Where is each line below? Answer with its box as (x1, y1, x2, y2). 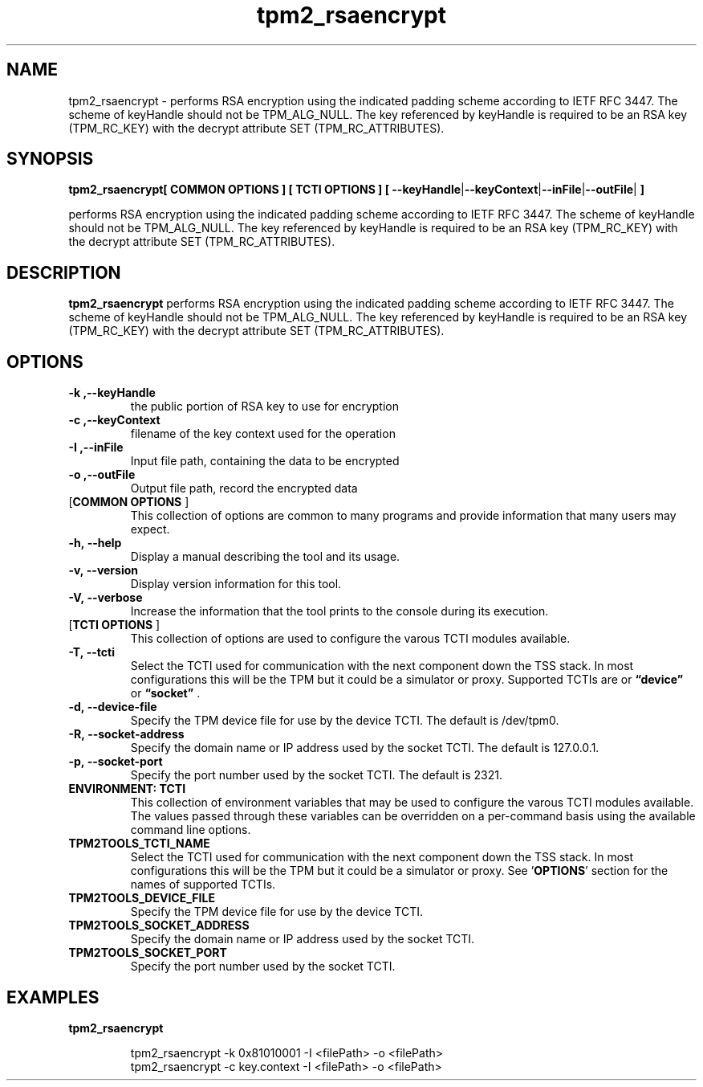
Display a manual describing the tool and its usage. (130, 550, 400, 564)
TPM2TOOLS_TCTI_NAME (68, 836, 210, 851)
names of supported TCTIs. (130, 877, 276, 892)
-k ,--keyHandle (68, 386, 156, 400)
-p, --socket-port (68, 754, 163, 769)
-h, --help (68, 536, 122, 550)
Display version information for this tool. (130, 577, 342, 591)
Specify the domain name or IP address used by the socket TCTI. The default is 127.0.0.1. (130, 741, 599, 755)
